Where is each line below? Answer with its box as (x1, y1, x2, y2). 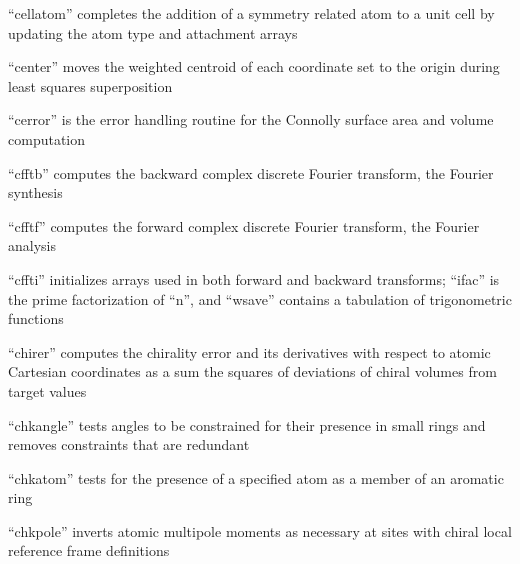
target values (8, 380, 87, 401)
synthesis (8, 182, 63, 203)
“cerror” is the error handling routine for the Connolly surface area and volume (8, 109, 494, 130)
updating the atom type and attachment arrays (8, 22, 298, 43)
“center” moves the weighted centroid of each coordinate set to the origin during (8, 56, 500, 77)
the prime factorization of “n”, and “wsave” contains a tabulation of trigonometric (8, 288, 512, 309)
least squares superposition (8, 75, 173, 96)
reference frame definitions (8, 540, 170, 561)
